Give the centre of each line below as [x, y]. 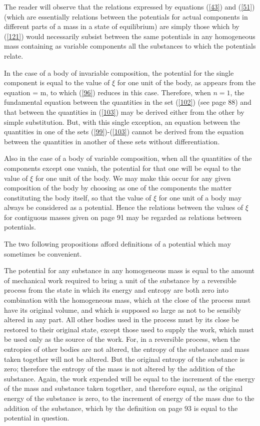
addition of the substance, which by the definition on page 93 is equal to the [121, 408]
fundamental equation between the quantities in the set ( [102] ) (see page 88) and [128, 102]
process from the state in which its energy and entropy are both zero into [116, 290]
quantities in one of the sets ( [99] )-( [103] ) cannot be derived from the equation [124, 132]
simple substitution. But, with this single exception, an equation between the [122, 122]
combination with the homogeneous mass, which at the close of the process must [127, 300]
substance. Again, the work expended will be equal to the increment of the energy [129, 378]
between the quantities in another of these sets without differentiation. [112, 141]
